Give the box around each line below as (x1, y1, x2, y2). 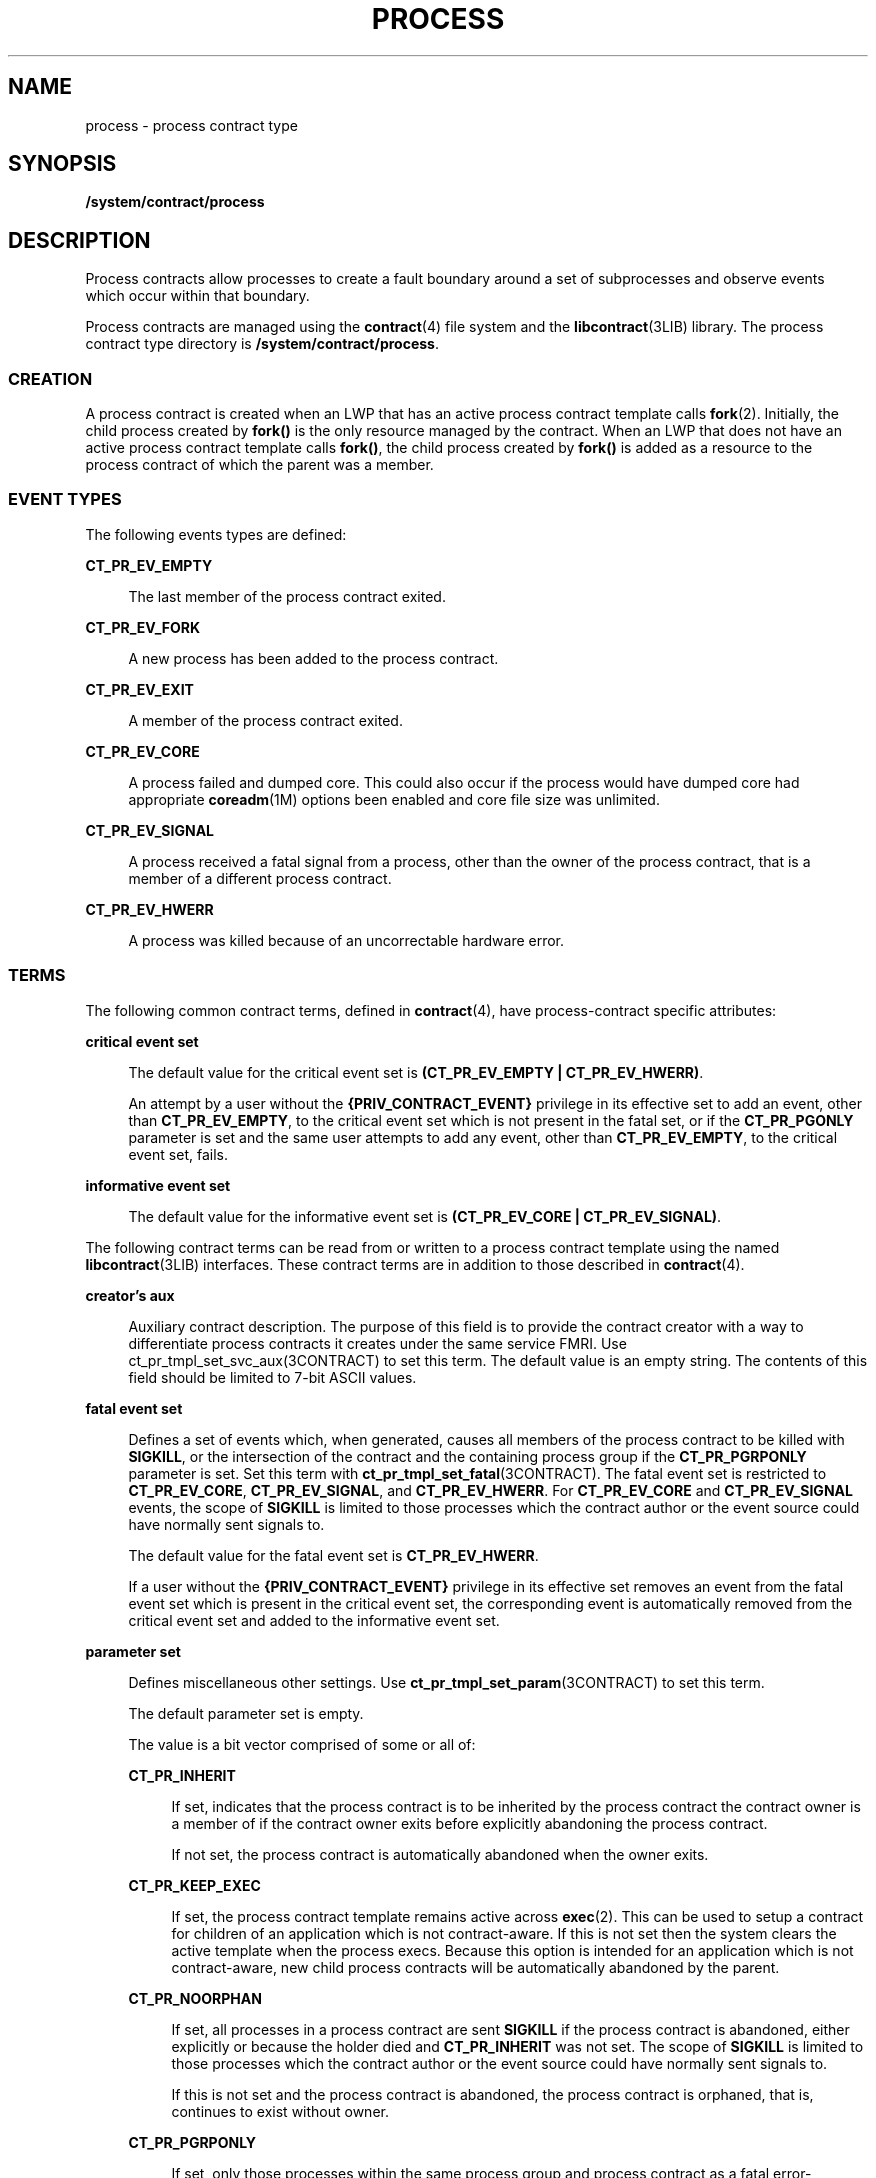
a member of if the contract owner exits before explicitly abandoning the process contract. (171, 1814, 768, 1832)
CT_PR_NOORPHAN (128, 1989, 262, 2007)
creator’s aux (85, 1286, 175, 1304)
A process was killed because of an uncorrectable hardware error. (128, 931, 565, 949)
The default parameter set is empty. (128, 1704, 364, 1722)
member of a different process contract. (128, 869, 392, 887)
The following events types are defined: (85, 525, 347, 543)
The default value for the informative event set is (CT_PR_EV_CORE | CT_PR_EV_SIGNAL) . (128, 1207, 722, 1225)
